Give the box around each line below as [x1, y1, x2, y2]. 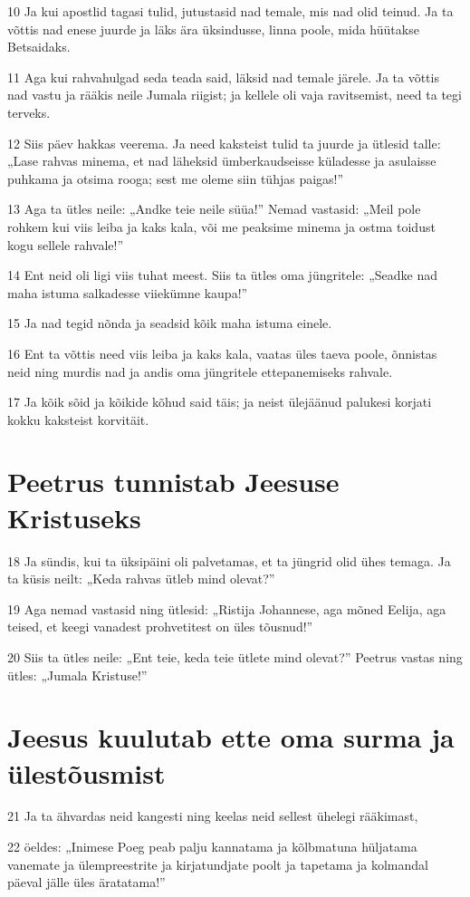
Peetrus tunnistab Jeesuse [7, 463, 340, 500]
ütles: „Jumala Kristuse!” [7, 665, 148, 684]
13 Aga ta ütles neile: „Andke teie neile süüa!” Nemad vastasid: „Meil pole [7, 199, 421, 218]
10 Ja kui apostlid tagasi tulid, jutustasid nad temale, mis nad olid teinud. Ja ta [7, 2, 454, 20]
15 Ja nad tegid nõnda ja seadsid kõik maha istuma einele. [7, 313, 332, 333]
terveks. [7, 102, 51, 121]
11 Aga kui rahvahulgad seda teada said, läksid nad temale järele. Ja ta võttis [7, 67, 439, 86]
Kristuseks [7, 498, 141, 535]
